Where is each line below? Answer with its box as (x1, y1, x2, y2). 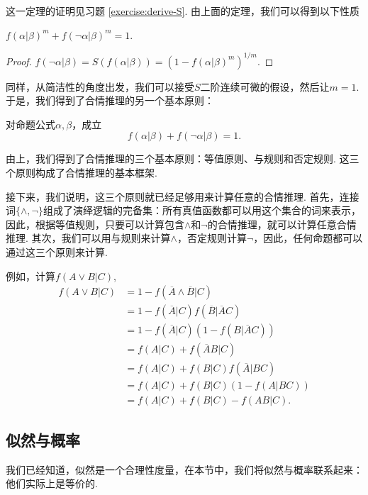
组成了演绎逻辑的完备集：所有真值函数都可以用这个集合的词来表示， (43, 203, 361, 218)
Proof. (6, 53, 32, 68)
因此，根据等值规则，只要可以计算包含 (6, 216, 184, 231)
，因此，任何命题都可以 (253, 230, 363, 245)
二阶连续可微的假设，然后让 (200, 79, 330, 94)
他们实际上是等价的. (6, 476, 98, 491)
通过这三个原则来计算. (6, 245, 108, 260)
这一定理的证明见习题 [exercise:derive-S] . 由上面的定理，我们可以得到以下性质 (6, 4, 360, 18)
